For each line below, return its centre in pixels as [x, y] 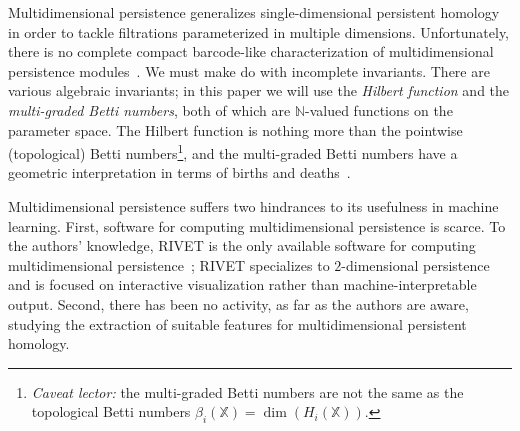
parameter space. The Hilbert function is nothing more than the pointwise [235, 129]
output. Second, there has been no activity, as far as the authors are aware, [238, 303]
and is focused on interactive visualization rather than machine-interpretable [242, 284]
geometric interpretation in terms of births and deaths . [179, 172]
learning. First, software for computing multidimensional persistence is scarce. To [257, 225]
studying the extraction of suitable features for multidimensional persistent [237, 323]
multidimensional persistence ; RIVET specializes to [169, 264]
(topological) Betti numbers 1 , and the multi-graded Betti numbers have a [233, 151]
